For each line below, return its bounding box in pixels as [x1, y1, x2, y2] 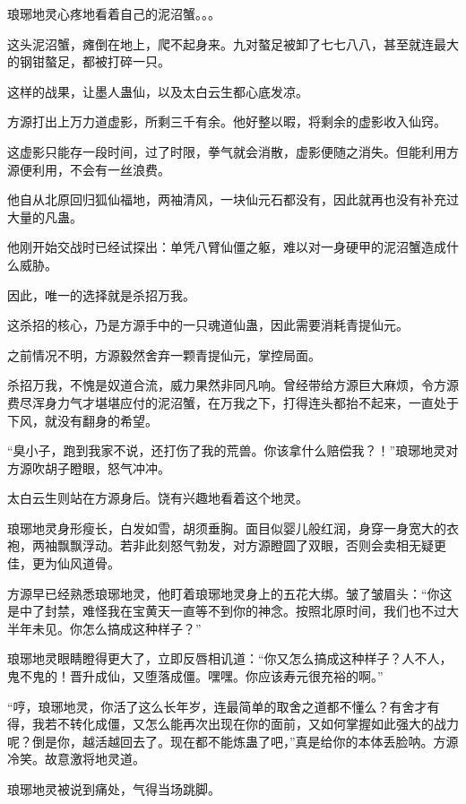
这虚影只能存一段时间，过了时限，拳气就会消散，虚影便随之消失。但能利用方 [7, 142, 459, 160]
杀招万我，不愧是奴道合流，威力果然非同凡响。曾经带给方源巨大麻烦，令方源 [7, 376, 459, 394]
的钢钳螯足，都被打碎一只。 [7, 52, 170, 71]
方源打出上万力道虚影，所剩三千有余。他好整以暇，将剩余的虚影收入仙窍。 [7, 112, 446, 131]
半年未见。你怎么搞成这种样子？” [7, 618, 202, 637]
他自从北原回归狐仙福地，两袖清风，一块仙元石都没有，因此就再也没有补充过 [7, 190, 459, 209]
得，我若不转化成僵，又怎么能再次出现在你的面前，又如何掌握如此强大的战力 [7, 714, 459, 733]
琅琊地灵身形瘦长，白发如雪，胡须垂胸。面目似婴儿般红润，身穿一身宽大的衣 [7, 518, 459, 537]
